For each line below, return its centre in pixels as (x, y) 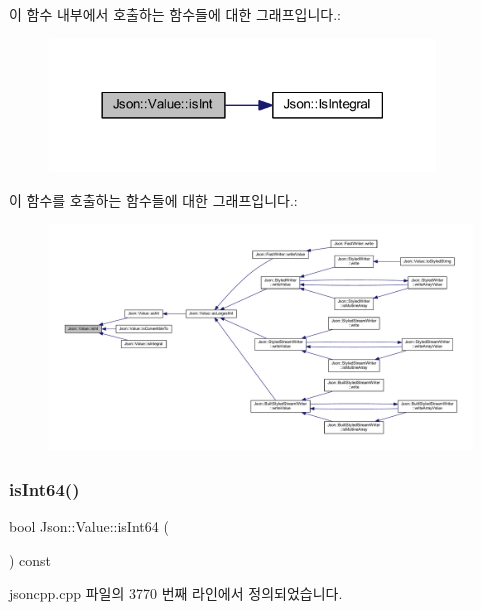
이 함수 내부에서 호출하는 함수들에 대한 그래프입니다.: (175, 14)
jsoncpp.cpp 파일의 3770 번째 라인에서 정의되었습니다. (176, 593)
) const (30, 559)
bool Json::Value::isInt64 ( (89, 526)
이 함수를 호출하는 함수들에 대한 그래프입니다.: (153, 199)
